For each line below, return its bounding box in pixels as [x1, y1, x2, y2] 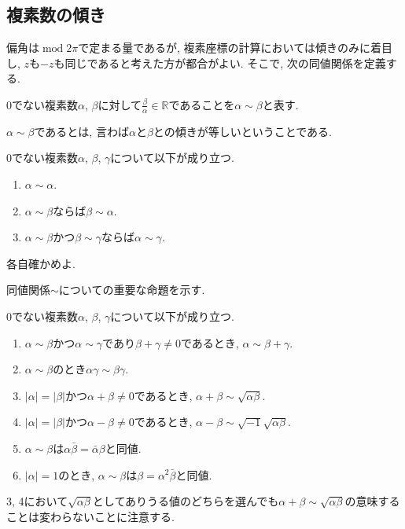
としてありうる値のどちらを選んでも [92, 493, 279, 509]
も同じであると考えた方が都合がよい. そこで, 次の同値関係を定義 [53, 54, 386, 71]
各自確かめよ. [6, 255, 75, 271]
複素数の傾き [6, 2, 105, 27]
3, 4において [6, 493, 68, 509]
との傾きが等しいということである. [153, 123, 333, 139]
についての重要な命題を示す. [58, 281, 205, 298]
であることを [168, 96, 235, 112]
